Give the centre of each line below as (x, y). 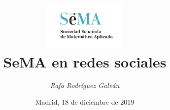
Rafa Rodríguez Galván (85, 85)
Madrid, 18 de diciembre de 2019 (85, 101)
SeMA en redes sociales (85, 62)
